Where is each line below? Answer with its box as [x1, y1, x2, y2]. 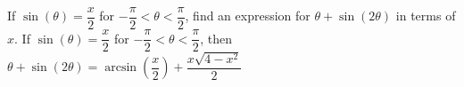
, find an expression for [185, 6, 311, 25]
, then [200, 28, 232, 47]
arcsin [104, 61, 137, 75]
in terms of [395, 6, 456, 25]
